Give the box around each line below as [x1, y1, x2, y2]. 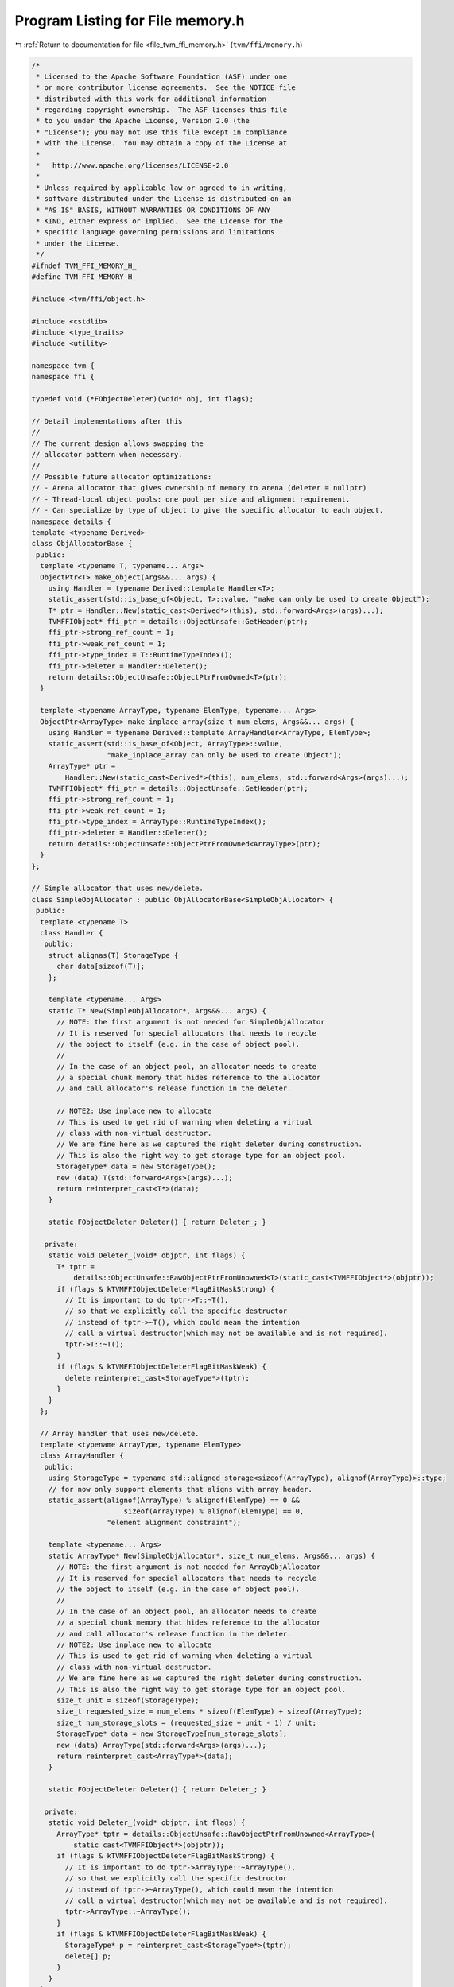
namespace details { [31, 517, 111, 526]
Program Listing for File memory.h [14, 12, 245, 29]
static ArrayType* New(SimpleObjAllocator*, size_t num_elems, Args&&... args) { [48, 1551, 375, 1560]
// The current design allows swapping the [31, 439, 204, 448]
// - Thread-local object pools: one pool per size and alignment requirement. [31, 494, 351, 504]
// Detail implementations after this [31, 417, 183, 426]
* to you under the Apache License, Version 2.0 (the [36, 116, 250, 126]
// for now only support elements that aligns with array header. [48, 1485, 313, 1493]
